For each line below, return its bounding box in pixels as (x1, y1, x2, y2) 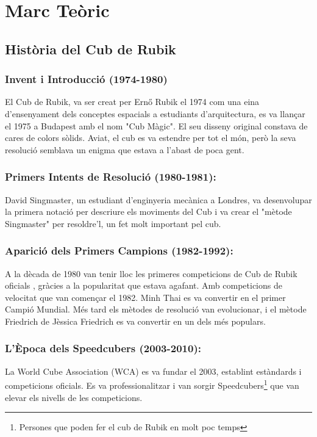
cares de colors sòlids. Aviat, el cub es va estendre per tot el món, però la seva (5, 131, 296, 144)
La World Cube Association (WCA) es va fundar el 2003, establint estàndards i (5, 364, 302, 377)
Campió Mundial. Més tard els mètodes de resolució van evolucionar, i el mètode (5, 303, 307, 316)
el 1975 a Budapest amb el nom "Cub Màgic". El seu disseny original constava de (5, 119, 308, 132)
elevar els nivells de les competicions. (5, 391, 143, 403)
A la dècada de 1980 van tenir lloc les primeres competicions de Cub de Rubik (5, 267, 297, 280)
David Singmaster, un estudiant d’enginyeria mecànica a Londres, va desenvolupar (5, 193, 312, 206)
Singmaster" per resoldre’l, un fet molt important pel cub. (5, 217, 221, 229)
